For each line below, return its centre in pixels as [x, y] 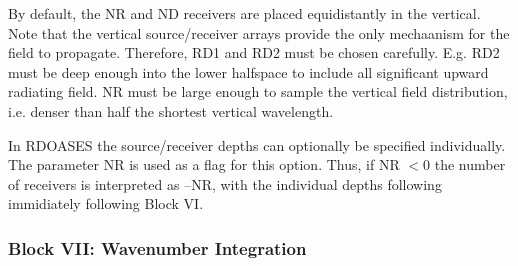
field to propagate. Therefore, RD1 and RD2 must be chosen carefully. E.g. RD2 [254, 52]
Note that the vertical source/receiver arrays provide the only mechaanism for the [259, 32]
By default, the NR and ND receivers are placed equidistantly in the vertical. [244, 13]
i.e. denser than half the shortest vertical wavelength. [171, 110]
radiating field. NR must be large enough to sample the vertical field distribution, [258, 91]
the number [470, 164]
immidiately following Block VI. [106, 203]
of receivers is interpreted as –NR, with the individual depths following [225, 183]
